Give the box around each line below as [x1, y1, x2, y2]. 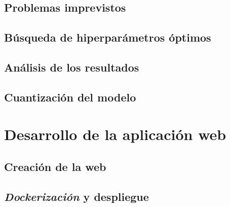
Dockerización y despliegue [4, 188, 149, 204]
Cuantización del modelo [4, 89, 136, 105]
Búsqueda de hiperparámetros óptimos [4, 29, 211, 45]
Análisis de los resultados [4, 59, 139, 75]
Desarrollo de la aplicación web [4, 124, 226, 145]
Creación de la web [4, 158, 106, 174]
